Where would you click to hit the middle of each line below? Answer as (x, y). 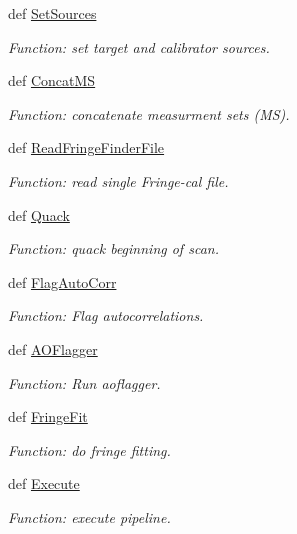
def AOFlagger (53, 348)
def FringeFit (48, 416)
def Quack (39, 214)
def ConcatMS (52, 80)
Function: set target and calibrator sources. (139, 46)
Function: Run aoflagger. (84, 382)
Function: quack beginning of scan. (113, 248)
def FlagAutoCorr (62, 281)
